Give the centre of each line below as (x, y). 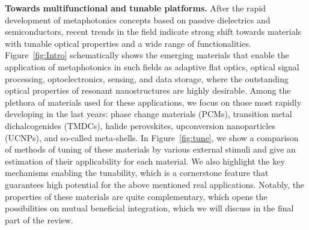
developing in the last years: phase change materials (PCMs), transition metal (148, 114)
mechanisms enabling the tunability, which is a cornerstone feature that (137, 173)
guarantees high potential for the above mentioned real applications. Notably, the (155, 184)
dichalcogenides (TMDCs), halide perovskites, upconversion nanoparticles (140, 125)
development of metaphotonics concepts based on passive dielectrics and (138, 20)
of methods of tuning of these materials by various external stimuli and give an (150, 149)
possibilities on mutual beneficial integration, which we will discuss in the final (149, 208)
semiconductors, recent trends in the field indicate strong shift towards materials (153, 32)
